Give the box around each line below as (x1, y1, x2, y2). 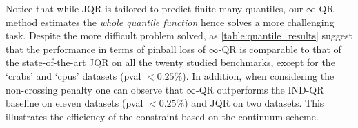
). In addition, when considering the (182, 68, 335, 83)
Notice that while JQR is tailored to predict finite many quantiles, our (6, 1, 304, 15)
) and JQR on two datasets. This (184, 96, 324, 110)
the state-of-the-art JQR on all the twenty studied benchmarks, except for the (6, 55, 335, 70)
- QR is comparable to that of (218, 41, 341, 56)
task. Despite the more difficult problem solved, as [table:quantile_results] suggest (6, 28, 352, 43)
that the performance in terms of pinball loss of (6, 41, 206, 56)
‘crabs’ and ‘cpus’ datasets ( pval (6, 68, 141, 83)
